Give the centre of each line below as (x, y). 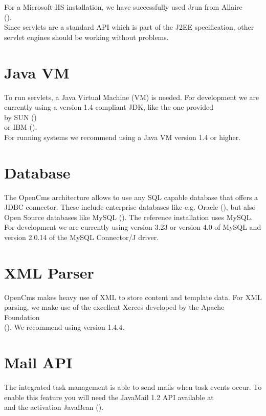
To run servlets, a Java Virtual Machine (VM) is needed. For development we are (132, 97)
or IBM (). (21, 127)
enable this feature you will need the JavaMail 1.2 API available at (109, 397)
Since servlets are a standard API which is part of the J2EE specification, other (129, 27)
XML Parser (49, 272)
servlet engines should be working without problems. (86, 37)
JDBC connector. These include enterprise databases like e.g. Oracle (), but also (130, 207)
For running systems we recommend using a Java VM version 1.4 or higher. (123, 137)
